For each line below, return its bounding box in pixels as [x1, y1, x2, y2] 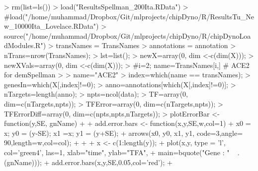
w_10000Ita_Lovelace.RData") [4, 21, 99, 31]
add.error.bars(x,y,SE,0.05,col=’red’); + [52, 157, 172, 167]
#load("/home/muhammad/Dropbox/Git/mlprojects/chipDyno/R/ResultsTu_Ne [4, 11, 255, 21]
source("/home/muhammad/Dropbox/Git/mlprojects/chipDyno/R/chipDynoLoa [4, 30, 251, 41]
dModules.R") [4, 40, 46, 51]
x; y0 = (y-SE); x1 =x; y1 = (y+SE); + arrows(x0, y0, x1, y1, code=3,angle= [4, 127, 243, 138]
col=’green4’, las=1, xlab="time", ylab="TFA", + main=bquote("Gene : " [4, 147, 230, 157]
